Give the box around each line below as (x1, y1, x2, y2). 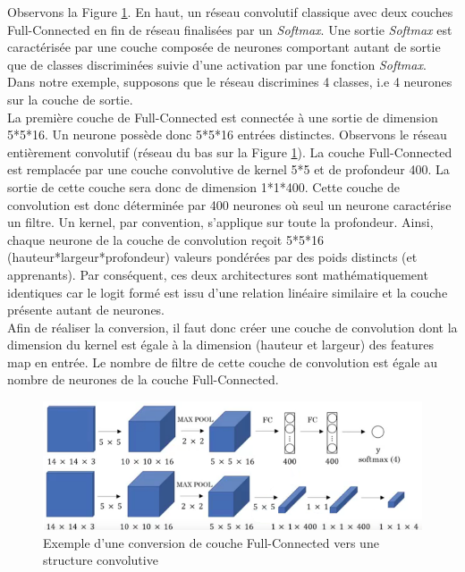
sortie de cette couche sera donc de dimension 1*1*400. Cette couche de (7, 177, 400, 196)
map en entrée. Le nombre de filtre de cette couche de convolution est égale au (7, 352, 437, 371)
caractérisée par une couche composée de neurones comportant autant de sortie (7, 38, 441, 56)
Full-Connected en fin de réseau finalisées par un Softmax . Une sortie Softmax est (7, 20, 452, 38)
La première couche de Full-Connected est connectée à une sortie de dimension (7, 107, 438, 126)
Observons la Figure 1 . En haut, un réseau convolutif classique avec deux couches (7, 3, 453, 21)
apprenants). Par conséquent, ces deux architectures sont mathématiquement (7, 265, 428, 283)
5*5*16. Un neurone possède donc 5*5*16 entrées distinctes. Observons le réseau (7, 125, 447, 144)
